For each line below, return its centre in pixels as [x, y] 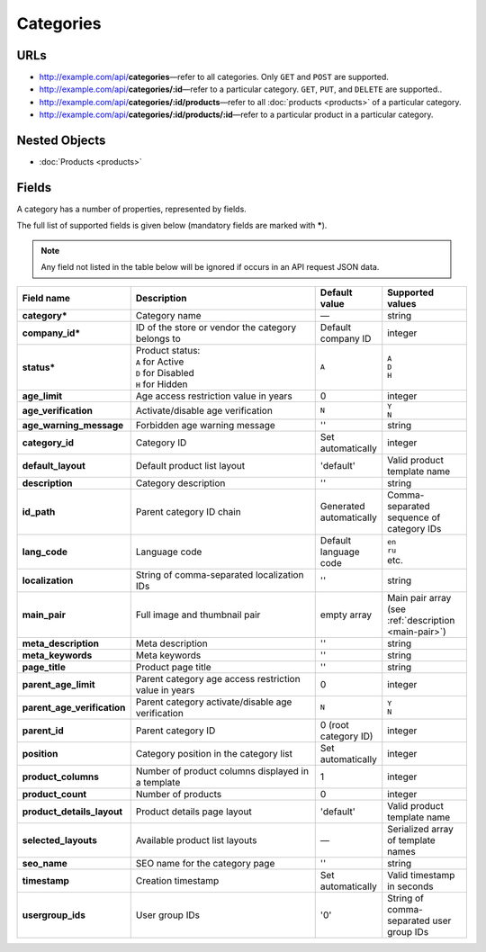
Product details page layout [193, 812]
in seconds [410, 886]
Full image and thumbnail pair [198, 615]
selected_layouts [60, 840]
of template [411, 840]
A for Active [160, 362]
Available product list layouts [196, 840]
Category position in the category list [214, 753]
